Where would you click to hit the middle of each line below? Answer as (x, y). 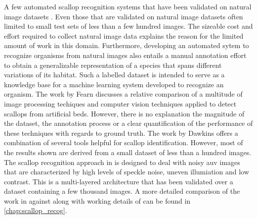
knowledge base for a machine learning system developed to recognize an (114, 84)
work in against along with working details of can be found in (97, 200)
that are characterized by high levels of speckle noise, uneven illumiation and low (127, 172)
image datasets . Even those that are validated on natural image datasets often (124, 16)
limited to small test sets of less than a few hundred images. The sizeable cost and (128, 26)
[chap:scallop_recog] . (36, 210)
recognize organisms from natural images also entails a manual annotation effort (125, 55)
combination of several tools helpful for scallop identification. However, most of (124, 142)
